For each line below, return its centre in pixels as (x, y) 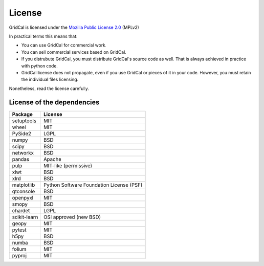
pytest (19, 230)
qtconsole (23, 191)
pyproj (19, 255)
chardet (21, 210)
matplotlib (23, 185)
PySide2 (22, 133)
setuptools (24, 121)
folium (19, 249)
